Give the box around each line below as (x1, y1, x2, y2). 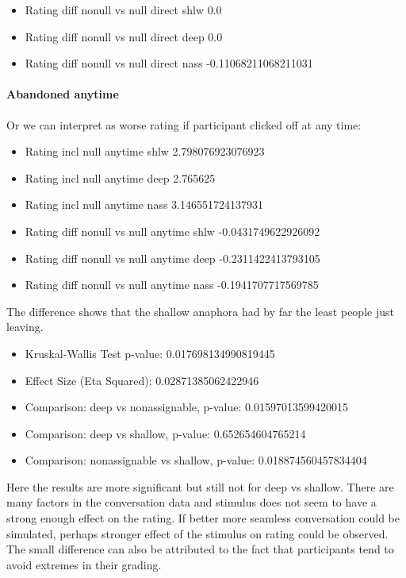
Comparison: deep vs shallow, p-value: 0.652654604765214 (25, 425, 306, 441)
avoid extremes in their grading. (6, 556, 162, 572)
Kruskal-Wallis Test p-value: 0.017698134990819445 (25, 345, 275, 361)
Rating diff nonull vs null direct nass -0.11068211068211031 (25, 55, 313, 71)
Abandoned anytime (6, 86, 119, 102)
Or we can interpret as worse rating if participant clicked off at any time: (6, 116, 362, 133)
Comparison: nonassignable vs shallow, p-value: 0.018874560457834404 (25, 452, 367, 468)
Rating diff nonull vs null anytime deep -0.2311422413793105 (25, 249, 320, 266)
